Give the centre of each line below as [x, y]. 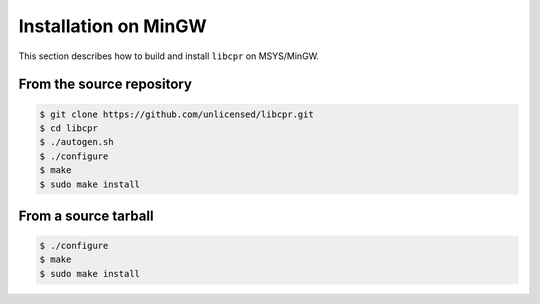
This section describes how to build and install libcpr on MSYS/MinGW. [169, 56]
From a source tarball [86, 215]
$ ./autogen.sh [76, 142]
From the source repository [105, 84]
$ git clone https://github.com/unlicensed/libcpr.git [176, 114]
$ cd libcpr [69, 128]
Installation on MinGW [112, 26]
